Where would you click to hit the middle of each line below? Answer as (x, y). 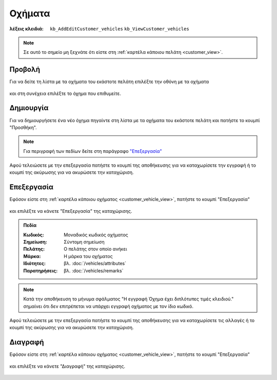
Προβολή (25, 69)
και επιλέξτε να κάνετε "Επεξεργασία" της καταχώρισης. (71, 211)
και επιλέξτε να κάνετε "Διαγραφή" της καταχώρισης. (67, 366)
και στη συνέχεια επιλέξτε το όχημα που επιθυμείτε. (65, 93)
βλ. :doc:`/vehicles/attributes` (95, 264)
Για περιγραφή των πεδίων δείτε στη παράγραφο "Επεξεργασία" (93, 151)
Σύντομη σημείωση (84, 242)
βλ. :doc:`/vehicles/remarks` (94, 271)
